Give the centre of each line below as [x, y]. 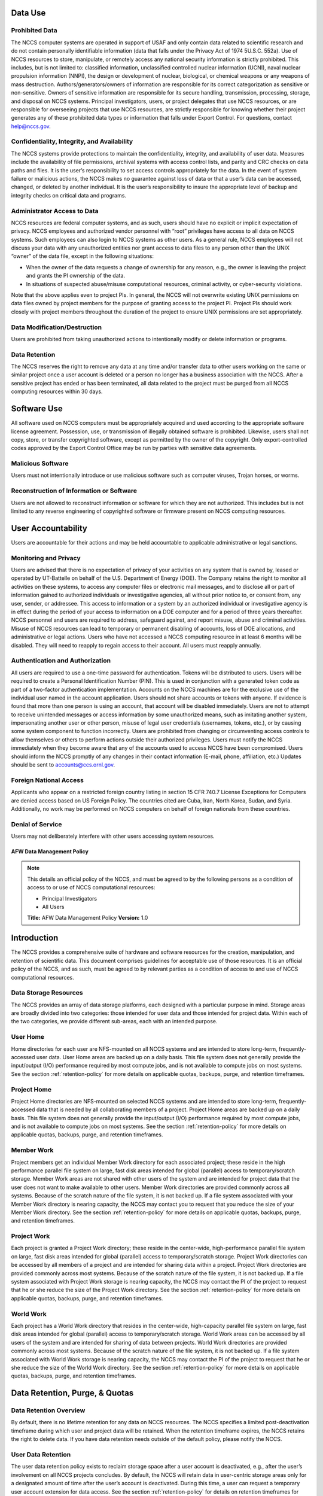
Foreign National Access [47, 780]
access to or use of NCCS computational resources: [91, 887]
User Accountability [49, 528]
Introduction [35, 938]
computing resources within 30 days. [57, 391]
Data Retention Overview [48, 1410]
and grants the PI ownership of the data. [76, 276]
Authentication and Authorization [61, 661]
